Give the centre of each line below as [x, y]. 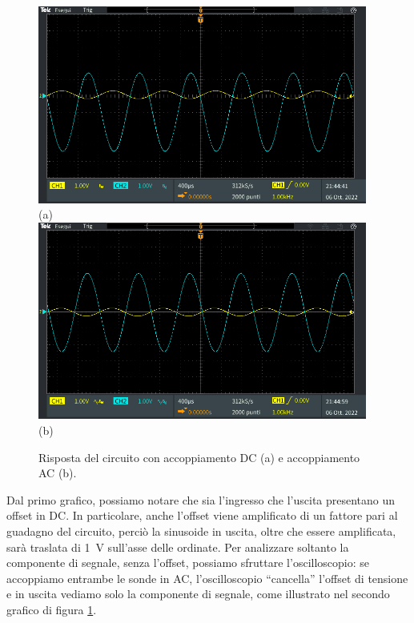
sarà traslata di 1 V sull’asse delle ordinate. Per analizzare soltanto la [178, 547]
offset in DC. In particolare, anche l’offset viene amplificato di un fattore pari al [202, 515]
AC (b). [58, 473]
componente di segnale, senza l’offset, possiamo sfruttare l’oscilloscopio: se [188, 563]
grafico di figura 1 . [52, 610]
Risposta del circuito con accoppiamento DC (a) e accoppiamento [199, 457]
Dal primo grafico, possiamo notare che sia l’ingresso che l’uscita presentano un [201, 499]
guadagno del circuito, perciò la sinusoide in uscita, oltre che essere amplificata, [201, 531]
